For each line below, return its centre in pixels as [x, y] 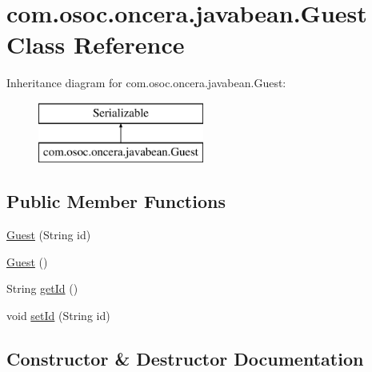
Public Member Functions [116, 201]
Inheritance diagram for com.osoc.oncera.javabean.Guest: [146, 83]
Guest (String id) [49, 235]
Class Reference [96, 44]
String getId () [42, 288]
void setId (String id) [58, 316]
